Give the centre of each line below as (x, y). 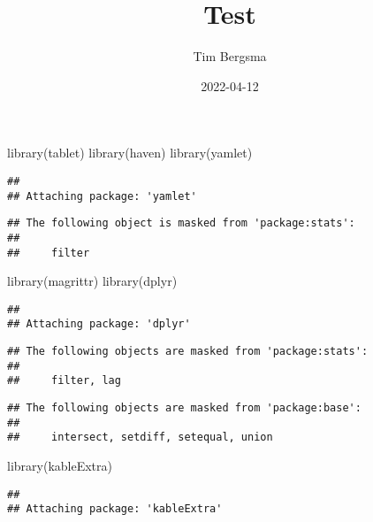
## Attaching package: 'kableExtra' (115, 509)
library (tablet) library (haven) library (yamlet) (130, 153)
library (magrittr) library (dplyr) (92, 281)
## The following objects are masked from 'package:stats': (188, 352)
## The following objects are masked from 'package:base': (184, 408)
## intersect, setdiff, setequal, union (140, 438)
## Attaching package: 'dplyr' (99, 324)
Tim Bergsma (230, 56)
